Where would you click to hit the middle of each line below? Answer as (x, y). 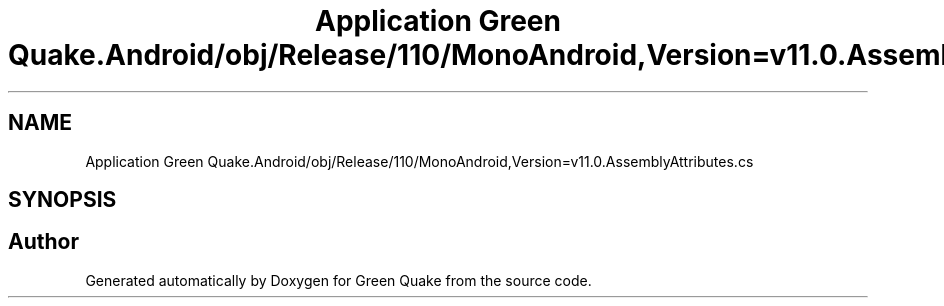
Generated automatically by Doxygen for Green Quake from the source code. (338, 280)
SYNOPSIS (62, 200)
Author (43, 242)
